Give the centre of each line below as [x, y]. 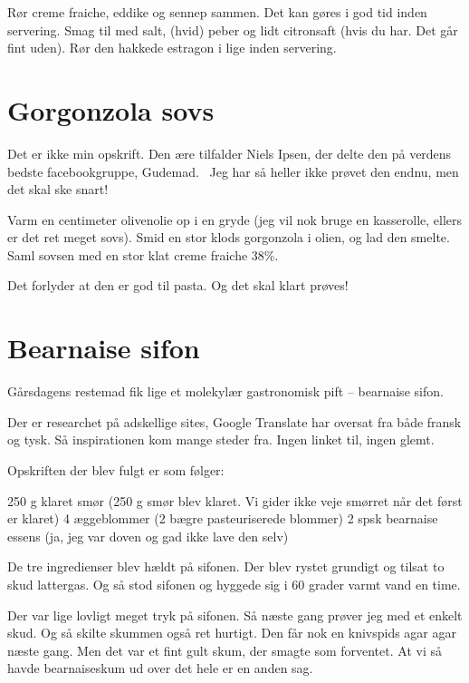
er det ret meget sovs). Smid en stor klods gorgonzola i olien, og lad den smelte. [229, 237]
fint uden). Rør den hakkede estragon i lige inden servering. [172, 48]
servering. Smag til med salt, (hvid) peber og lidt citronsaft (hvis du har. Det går [233, 29]
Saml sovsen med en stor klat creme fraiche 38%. [143, 254]
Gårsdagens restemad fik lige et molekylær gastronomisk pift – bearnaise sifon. [225, 391]
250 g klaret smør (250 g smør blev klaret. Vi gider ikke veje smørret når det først [235, 500]
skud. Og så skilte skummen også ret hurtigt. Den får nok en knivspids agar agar [232, 633]
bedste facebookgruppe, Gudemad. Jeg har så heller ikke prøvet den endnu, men [233, 171]
